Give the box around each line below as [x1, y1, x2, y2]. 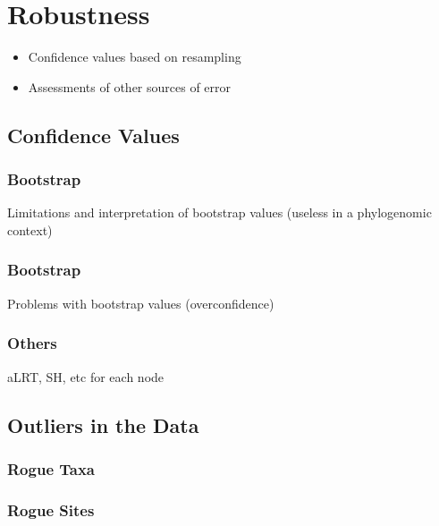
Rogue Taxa [7, 457, 96, 479]
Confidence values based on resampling [28, 47, 241, 66]
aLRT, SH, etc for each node [7, 367, 165, 386]
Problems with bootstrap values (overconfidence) [7, 293, 274, 312]
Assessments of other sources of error [28, 77, 232, 96]
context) [7, 220, 53, 239]
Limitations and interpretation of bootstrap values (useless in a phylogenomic [7, 203, 432, 222]
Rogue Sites [7, 498, 95, 521]
